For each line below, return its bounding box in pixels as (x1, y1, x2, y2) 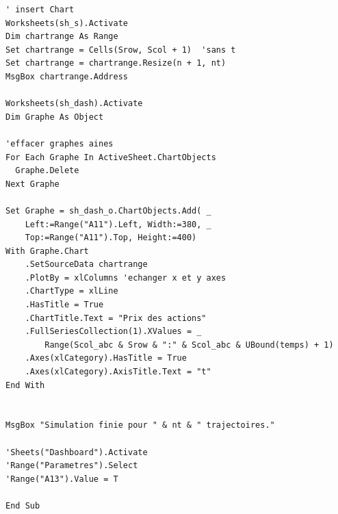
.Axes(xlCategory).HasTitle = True (25, 353, 187, 363)
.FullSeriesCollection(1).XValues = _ (25, 326, 202, 337)
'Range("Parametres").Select (5, 461, 138, 471)
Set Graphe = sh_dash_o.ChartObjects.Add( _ (5, 205, 211, 216)
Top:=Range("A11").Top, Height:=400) (25, 233, 197, 243)
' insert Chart (5, 5, 75, 14)
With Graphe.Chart (5, 246, 89, 256)
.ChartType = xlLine (25, 286, 118, 296)
